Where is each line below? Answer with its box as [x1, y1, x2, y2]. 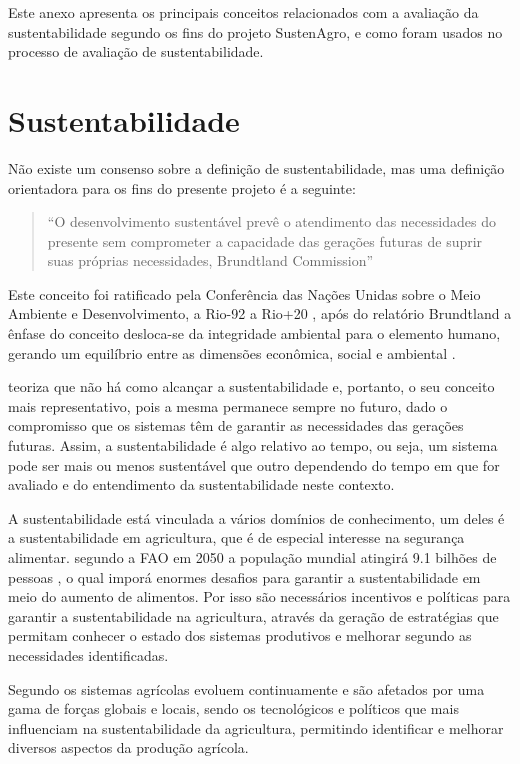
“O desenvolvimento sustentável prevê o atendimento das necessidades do [47, 211, 496, 232]
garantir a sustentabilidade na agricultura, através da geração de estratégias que [8, 605, 499, 626]
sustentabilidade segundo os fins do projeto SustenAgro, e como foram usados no [8, 21, 503, 42]
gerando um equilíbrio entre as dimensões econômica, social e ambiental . [8, 342, 456, 363]
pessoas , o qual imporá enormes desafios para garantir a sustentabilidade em [8, 566, 481, 587]
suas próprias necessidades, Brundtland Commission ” [47, 250, 374, 271]
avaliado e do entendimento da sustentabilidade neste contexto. [8, 474, 395, 495]
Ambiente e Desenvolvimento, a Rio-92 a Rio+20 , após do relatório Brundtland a [8, 303, 512, 324]
